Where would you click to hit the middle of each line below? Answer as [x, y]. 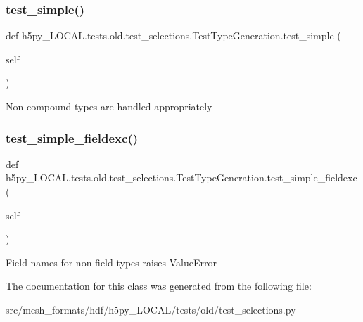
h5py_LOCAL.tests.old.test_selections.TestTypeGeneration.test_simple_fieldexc [181, 178]
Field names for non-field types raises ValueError [111, 262]
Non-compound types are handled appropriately [109, 106]
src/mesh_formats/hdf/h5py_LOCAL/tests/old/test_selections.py [151, 309]
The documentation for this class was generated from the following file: [159, 286]
